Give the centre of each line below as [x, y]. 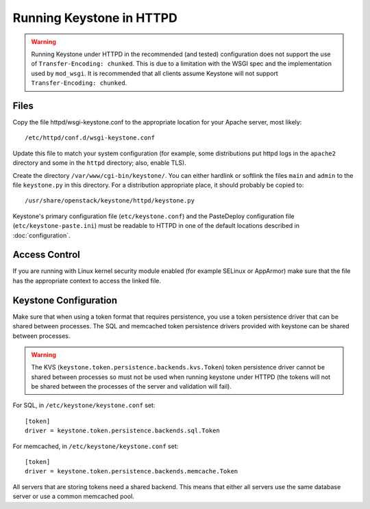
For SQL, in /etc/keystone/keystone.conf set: [84, 405]
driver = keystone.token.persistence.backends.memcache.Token [132, 471]
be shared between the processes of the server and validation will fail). [132, 387]
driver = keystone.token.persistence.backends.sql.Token [123, 431]
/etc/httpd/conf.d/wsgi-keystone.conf [90, 138]
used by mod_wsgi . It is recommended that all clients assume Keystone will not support [155, 73]
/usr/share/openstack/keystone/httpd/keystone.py [110, 201]
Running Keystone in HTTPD [95, 18]
